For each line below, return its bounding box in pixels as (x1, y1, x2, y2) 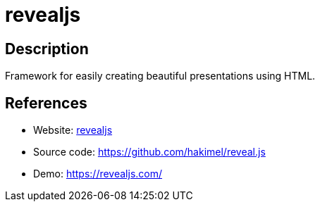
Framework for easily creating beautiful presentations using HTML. (5, 70, 316, 82)
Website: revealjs (33, 124, 113, 137)
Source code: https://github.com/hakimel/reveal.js (33, 146, 266, 158)
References (5, 94, 87, 112)
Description (5, 39, 89, 58)
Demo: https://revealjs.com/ (33, 168, 163, 180)
